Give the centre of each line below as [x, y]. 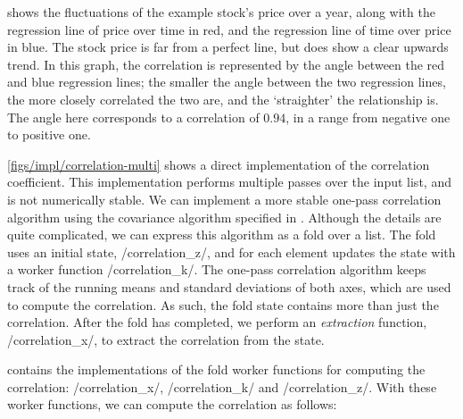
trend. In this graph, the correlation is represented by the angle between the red [226, 64]
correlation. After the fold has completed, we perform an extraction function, [217, 322]
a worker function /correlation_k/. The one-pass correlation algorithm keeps [217, 269]
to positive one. [49, 134]
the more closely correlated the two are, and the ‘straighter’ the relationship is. [223, 99]
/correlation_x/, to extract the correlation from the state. [166, 339]
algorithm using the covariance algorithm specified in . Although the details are [224, 217]
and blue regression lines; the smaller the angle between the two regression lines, [227, 82]
